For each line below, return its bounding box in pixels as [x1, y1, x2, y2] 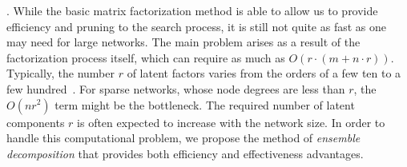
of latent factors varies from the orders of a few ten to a [127, 65, 401, 82]
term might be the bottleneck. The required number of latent [54, 96, 355, 113]
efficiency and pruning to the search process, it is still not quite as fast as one [6, 18, 386, 34]
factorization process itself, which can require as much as [6, 49, 285, 66]
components [6, 113, 65, 130]
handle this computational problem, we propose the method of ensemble [6, 129, 361, 146]
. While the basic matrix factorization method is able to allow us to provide [6, 2, 378, 18]
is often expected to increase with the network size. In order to [77, 113, 385, 130]
